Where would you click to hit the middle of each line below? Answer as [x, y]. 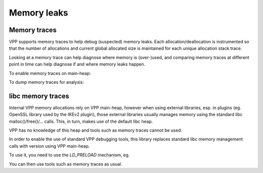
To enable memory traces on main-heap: [50, 73]
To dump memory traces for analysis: [47, 82]
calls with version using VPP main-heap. [49, 146]
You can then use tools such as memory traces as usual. [66, 164]
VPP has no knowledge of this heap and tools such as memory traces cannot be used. [95, 130]
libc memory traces [39, 96]
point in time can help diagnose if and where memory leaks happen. [77, 64]
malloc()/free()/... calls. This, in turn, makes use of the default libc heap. [81, 121]
